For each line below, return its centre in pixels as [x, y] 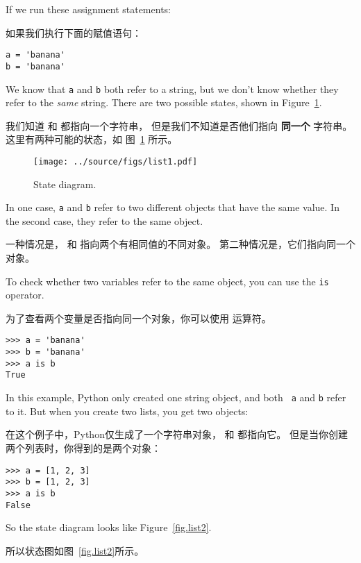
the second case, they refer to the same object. [104, 220]
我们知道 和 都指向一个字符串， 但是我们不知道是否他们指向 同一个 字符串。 [179, 125]
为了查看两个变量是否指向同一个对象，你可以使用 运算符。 [138, 318]
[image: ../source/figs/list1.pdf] [116, 161]
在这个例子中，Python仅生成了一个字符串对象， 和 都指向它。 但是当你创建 [177, 434]
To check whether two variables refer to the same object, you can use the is [167, 281]
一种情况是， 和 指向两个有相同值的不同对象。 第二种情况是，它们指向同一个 [180, 244]
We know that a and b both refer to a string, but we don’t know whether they [172, 89]
